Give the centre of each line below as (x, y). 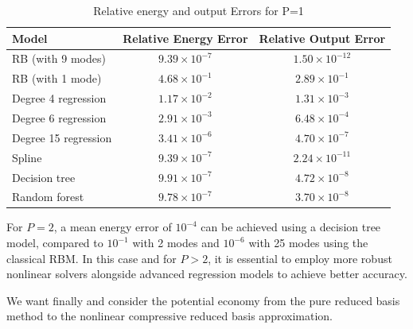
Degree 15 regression (62, 137)
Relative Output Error (322, 38)
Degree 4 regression (59, 98)
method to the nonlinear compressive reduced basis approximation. (169, 316)
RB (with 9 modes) (59, 58)
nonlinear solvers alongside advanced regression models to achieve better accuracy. (207, 274)
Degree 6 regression (59, 117)
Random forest (48, 197)
